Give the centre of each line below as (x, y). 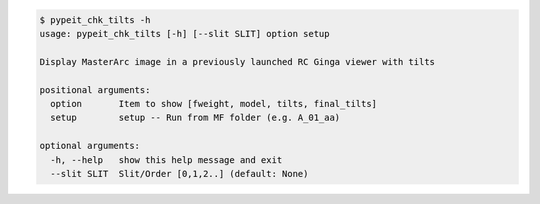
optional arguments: (89, 146)
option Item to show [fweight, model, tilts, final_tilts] (214, 103)
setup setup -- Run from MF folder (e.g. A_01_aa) (195, 118)
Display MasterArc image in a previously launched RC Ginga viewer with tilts (237, 61)
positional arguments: (95, 89)
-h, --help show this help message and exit (166, 159)
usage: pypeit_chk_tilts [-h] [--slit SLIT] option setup (184, 33)
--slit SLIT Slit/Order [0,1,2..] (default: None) (179, 173)
